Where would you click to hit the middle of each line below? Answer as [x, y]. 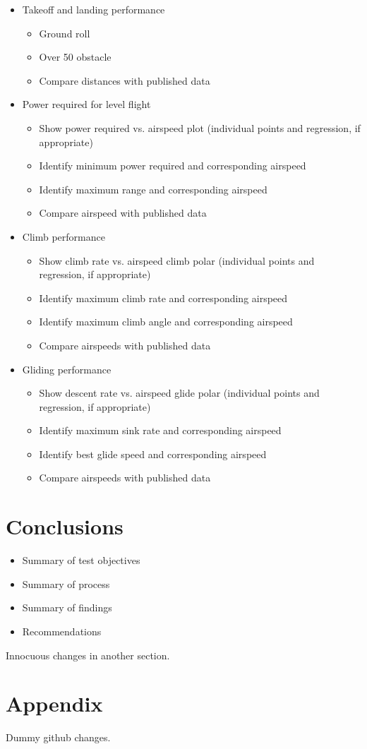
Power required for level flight [86, 104]
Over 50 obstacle [75, 57]
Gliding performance [67, 369]
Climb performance [64, 236]
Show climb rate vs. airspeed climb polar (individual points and [177, 260]
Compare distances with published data [125, 80]
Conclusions [65, 526]
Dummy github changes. [58, 737]
